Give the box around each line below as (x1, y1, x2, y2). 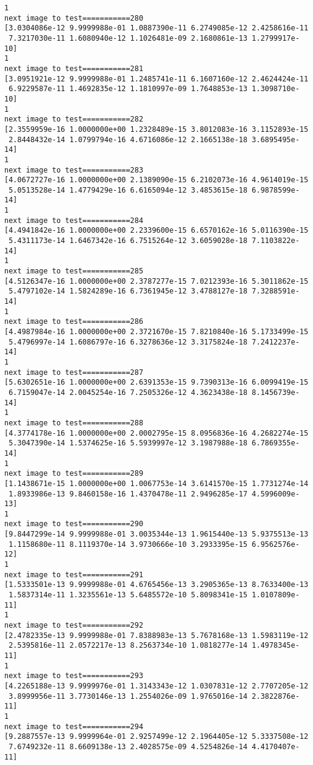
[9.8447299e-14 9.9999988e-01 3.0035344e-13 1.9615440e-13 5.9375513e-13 (4, 530, 309, 539)
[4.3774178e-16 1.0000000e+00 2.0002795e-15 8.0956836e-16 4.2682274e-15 (4, 428, 309, 437)
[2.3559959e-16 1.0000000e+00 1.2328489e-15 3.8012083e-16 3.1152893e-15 (4, 125, 309, 134)
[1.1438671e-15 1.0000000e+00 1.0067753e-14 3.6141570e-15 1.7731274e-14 (4, 479, 309, 488)
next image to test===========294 (4, 722, 144, 731)
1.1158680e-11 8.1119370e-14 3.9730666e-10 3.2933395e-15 (8, 540, 247, 549)
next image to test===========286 (4, 317, 144, 326)
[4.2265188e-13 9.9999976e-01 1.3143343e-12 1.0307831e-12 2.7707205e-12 (4, 681, 309, 690)
